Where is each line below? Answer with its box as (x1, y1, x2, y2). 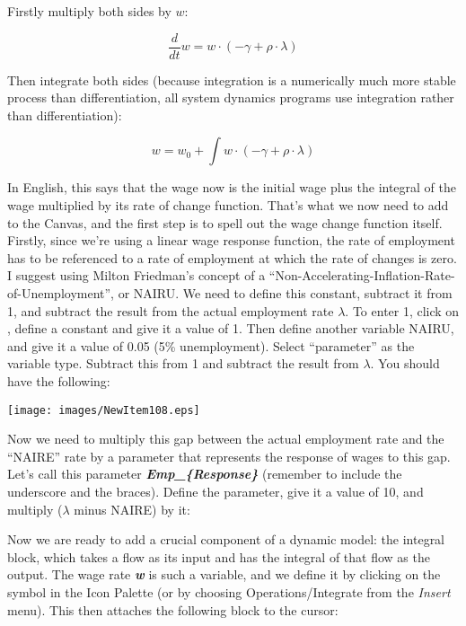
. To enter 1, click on (345, 301, 460, 320)
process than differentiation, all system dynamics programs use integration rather (7, 88, 454, 107)
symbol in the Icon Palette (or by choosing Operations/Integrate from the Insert (7, 582, 451, 601)
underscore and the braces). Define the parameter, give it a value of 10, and (7, 482, 424, 500)
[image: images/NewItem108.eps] (7, 403, 200, 417)
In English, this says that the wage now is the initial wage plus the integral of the (7, 178, 457, 197)
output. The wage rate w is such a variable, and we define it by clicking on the (7, 565, 441, 584)
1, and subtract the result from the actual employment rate (7, 301, 334, 320)
